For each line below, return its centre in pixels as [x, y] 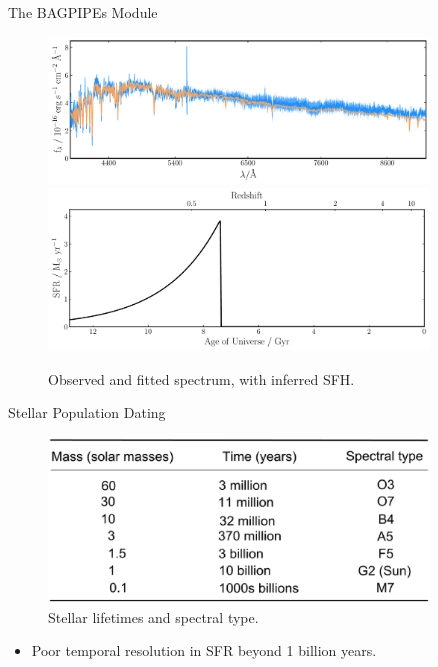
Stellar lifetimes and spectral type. [153, 616]
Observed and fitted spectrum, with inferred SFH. [201, 378]
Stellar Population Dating [87, 412]
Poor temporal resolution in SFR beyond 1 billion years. [204, 650]
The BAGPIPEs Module [83, 12]
